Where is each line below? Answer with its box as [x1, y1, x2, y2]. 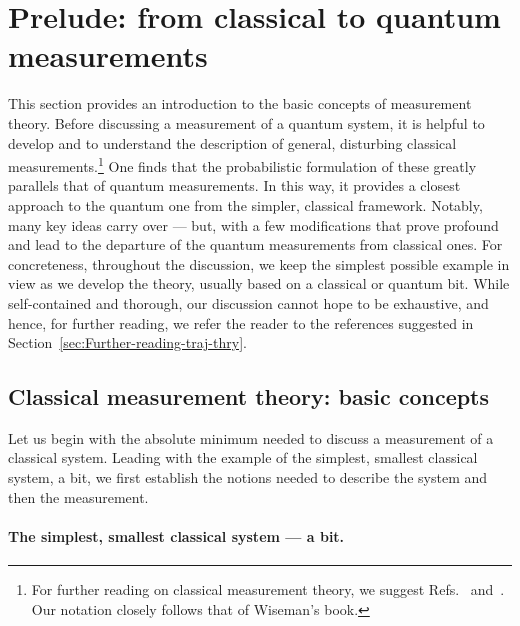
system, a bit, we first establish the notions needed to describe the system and [8, 467, 488, 488]
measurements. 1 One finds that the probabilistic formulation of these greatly [8, 153, 477, 176]
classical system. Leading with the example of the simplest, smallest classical [8, 447, 478, 468]
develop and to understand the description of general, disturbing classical [8, 132, 457, 153]
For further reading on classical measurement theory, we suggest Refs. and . [31, 579, 505, 600]
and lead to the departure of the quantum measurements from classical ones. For [8, 234, 503, 255]
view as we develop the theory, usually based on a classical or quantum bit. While [8, 273, 510, 294]
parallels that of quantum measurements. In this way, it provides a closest [8, 175, 461, 196]
